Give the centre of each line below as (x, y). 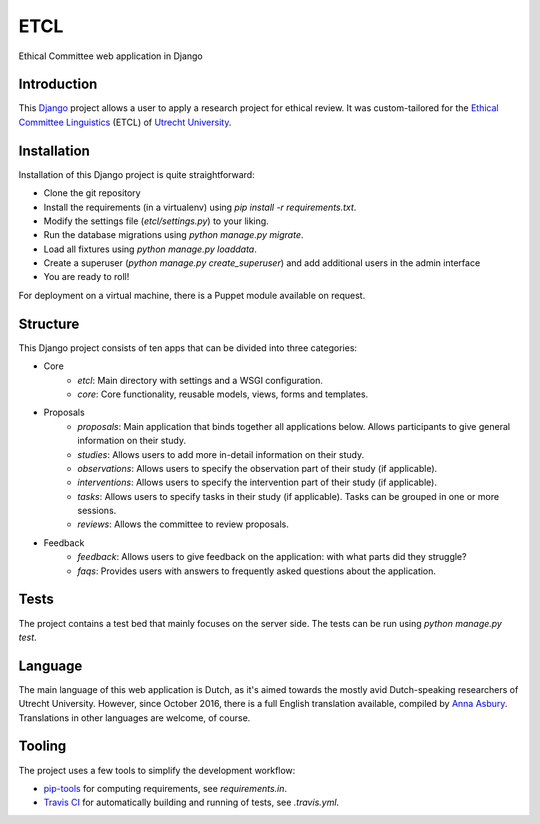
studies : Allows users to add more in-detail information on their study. (221, 454)
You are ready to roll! (86, 277)
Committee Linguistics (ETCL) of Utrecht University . (125, 122)
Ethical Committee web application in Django (111, 56)
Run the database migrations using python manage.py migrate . (173, 235)
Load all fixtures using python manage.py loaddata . (150, 249)
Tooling (42, 746)
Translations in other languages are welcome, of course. (134, 717)
